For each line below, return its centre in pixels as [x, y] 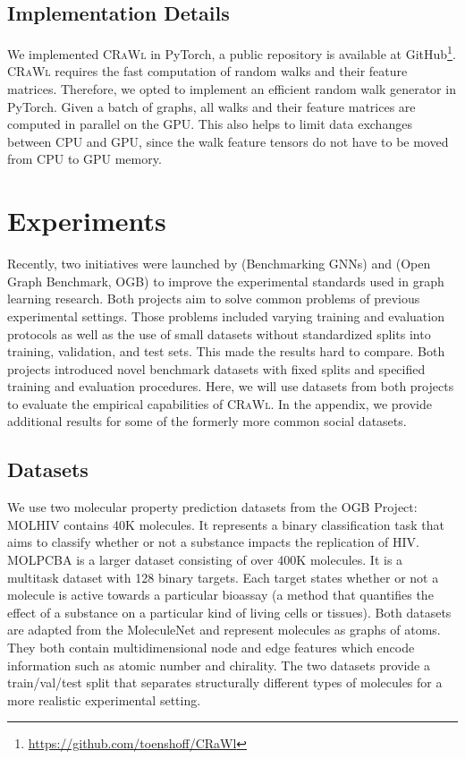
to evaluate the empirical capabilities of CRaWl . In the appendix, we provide [220, 403]
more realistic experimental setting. [104, 699]
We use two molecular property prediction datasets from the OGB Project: [212, 507]
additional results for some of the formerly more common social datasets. [207, 421]
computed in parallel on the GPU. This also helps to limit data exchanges [210, 124]
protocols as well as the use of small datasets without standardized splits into [219, 333]
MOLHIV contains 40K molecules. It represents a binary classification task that [226, 524]
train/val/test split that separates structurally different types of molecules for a [225, 682]
